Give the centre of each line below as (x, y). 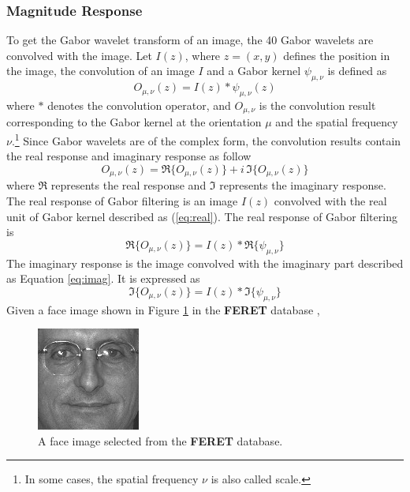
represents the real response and (129, 185)
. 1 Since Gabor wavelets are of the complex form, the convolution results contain (206, 139)
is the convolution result (317, 105)
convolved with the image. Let (79, 55)
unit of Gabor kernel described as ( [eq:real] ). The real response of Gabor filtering (202, 216)
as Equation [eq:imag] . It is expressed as (103, 278)
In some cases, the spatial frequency (112, 479)
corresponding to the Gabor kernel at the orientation (134, 122)
